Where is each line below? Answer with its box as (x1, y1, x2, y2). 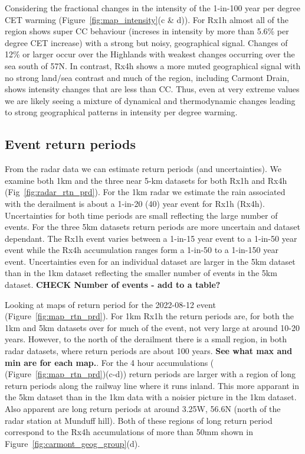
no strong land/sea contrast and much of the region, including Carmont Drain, (5, 71, 290, 83)
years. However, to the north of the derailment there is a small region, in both (5, 333, 287, 345)
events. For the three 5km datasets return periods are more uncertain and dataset (5, 220, 300, 233)
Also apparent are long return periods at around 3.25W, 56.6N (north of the (5, 403, 281, 415)
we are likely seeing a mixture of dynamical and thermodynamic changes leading (5, 94, 296, 106)
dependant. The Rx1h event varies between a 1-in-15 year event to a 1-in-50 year (5, 232, 297, 244)
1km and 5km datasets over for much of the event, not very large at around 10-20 (5, 321, 300, 333)
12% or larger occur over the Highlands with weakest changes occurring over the (5, 48, 295, 60)
